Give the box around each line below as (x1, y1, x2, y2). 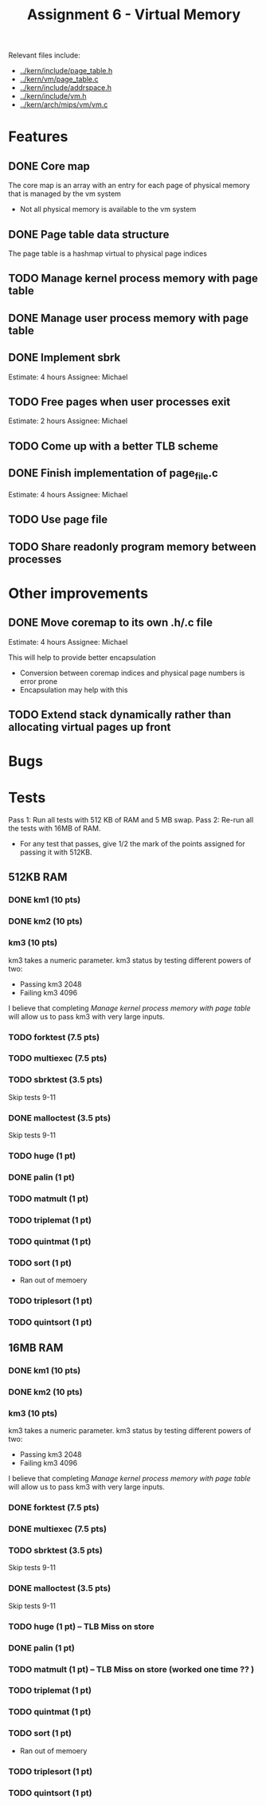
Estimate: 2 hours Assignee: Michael (8, 416, 128, 426)
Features (8, 128, 68, 146)
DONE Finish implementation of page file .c (8, 466, 219, 482)
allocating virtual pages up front (8, 720, 171, 734)
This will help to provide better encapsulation (8, 652, 157, 662)
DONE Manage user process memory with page (8, 311, 249, 324)
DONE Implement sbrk (8, 351, 121, 364)
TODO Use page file (8, 512, 108, 527)
